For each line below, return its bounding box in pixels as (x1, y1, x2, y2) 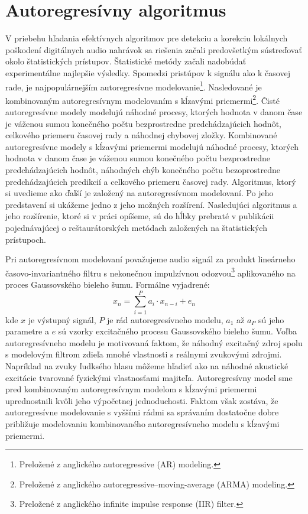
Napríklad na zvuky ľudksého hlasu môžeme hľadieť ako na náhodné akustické (5, 360, 288, 372)
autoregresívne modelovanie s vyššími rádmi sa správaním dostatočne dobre (5, 406, 279, 418)
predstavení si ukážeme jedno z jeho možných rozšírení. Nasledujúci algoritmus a (5, 198, 297, 210)
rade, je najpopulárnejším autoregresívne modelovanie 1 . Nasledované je (5, 79, 262, 93)
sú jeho (258, 313, 284, 326)
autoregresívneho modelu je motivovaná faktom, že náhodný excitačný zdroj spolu (5, 336, 303, 349)
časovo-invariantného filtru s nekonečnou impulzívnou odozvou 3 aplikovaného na (5, 265, 296, 279)
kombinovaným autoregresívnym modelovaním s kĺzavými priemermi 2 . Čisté (5, 92, 280, 106)
